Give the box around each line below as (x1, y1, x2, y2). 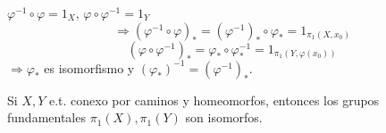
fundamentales (7, 108, 86, 127)
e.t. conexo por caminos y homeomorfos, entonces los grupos (48, 90, 380, 109)
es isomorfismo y (44, 58, 135, 77)
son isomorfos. (185, 108, 263, 127)
